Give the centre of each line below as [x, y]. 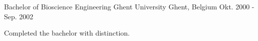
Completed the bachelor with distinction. [67, 33]
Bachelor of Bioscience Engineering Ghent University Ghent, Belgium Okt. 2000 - [129, 6]
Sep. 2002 [19, 16]
